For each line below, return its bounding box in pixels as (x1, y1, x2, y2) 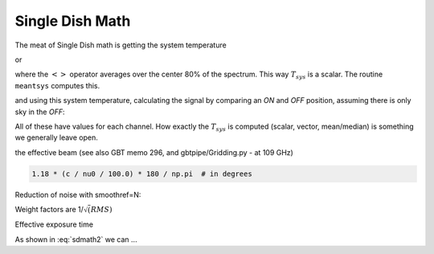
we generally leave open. (14, 133, 98, 142)
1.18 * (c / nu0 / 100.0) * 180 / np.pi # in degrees (31, 169, 252, 178)
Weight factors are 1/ (14, 205, 84, 215)
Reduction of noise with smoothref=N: (14, 190, 141, 199)
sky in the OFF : (14, 107, 65, 117)
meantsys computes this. (14, 80, 100, 90)
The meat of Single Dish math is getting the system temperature (14, 40, 227, 50)
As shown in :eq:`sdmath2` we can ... (14, 234, 137, 244)
